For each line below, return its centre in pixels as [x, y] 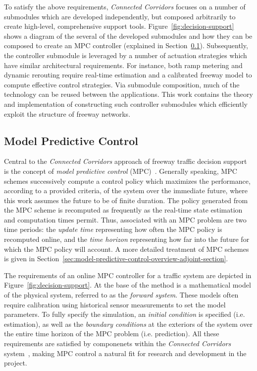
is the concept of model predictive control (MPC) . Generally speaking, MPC [121, 171]
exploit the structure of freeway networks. [67, 113]
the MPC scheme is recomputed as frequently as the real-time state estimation [123, 210]
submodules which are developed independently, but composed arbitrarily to [120, 16]
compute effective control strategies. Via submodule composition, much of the [122, 84]
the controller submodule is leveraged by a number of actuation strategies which [126, 55]
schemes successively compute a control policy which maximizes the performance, [127, 181]
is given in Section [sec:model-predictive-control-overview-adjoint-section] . [116, 259]
